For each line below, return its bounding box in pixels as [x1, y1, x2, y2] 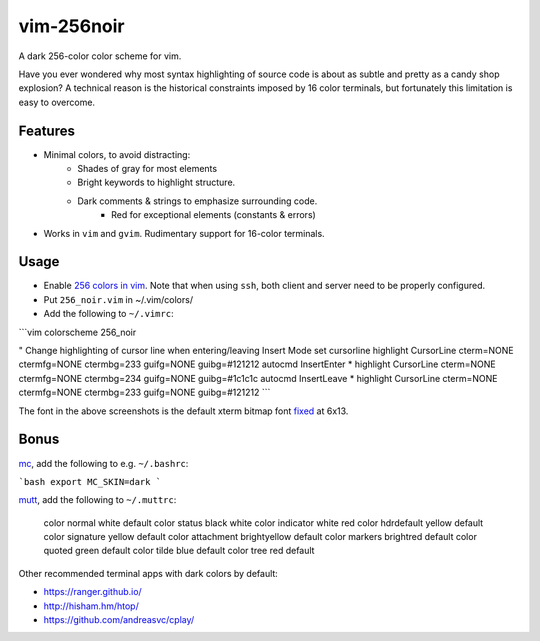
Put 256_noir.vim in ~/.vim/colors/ [43, 293, 194, 305]
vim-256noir [18, 15, 125, 37]
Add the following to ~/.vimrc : [43, 308, 174, 320]
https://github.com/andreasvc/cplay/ [43, 614, 195, 626]
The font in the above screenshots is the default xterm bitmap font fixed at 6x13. [18, 405, 349, 417]
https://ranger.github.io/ [43, 586, 142, 598]
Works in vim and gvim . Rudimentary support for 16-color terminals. [43, 227, 325, 239]
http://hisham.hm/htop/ [43, 600, 139, 612]
